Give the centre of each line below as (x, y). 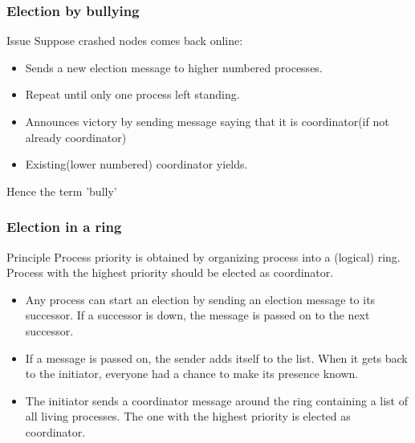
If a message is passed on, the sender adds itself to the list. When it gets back (216, 358)
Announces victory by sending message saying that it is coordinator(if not (207, 121)
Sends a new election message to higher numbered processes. (174, 67)
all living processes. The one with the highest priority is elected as (188, 416)
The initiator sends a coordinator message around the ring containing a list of (217, 400)
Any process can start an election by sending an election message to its (200, 299)
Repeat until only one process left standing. (132, 94)
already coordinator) (76, 137)
